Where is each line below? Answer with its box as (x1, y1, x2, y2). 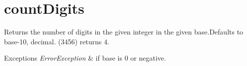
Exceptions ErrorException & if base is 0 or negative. (4, 53, 166, 63)
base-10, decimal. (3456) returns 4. (4, 36, 109, 46)
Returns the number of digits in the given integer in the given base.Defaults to (4, 27, 244, 37)
